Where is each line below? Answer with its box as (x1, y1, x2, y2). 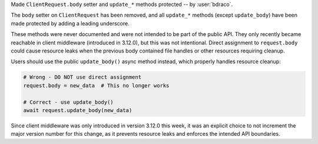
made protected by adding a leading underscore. (11, 19, 130, 27)
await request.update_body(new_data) (23, 107, 132, 113)
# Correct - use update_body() (23, 99, 114, 106)
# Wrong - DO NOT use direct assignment (23, 74, 141, 81)
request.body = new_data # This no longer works (23, 82, 170, 89)
